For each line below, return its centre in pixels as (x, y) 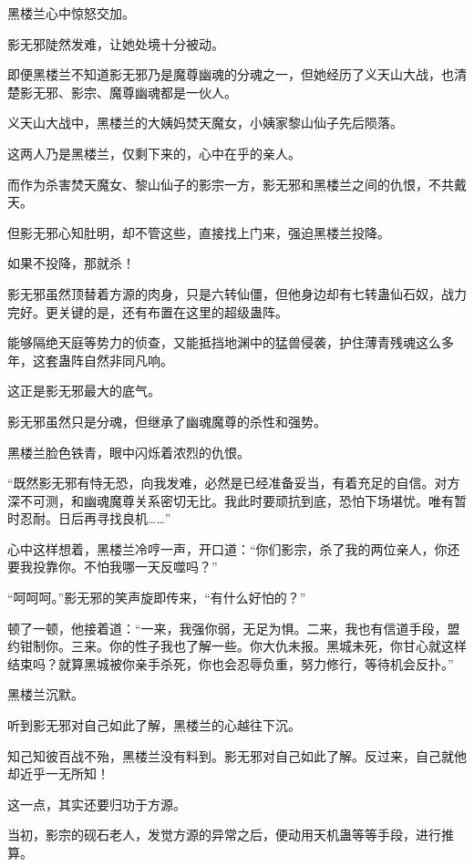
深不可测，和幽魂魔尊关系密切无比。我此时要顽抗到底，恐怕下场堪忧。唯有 (231, 500)
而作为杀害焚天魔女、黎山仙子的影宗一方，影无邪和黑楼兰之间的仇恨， (218, 184)
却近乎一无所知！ (58, 774)
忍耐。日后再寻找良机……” (95, 518)
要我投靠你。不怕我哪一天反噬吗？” (113, 567)
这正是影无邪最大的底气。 (84, 391)
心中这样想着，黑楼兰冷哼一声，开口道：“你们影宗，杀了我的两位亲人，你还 (234, 548)
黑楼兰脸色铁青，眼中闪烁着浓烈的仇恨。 (129, 452)
